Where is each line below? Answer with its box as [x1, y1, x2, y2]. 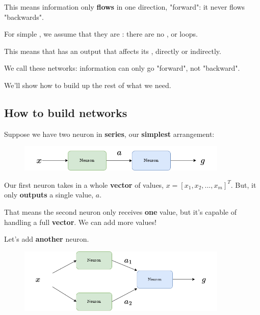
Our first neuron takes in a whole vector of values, [4, 179, 164, 190]
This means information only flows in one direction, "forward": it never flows [4, 2, 245, 12]
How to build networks [4, 104, 127, 120]
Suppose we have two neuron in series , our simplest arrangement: [4, 128, 215, 139]
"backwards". [4, 11, 44, 22]
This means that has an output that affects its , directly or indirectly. [4, 45, 221, 56]
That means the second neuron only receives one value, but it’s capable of [4, 206, 237, 217]
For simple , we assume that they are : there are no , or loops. [4, 28, 198, 39]
